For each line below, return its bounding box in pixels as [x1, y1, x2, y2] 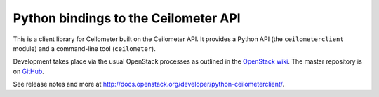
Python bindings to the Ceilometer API [13, 10, 241, 26]
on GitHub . [13, 67, 45, 75]
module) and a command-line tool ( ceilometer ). [13, 44, 156, 52]
